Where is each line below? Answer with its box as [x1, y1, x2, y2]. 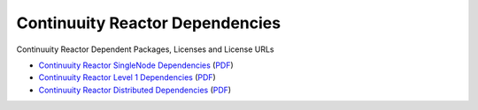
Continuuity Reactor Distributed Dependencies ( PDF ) [38, 84, 232, 95]
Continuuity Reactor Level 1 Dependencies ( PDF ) [38, 72, 216, 83]
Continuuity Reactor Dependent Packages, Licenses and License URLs [16, 44, 274, 55]
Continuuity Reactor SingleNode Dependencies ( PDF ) [38, 60, 234, 70]
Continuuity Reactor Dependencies [16, 13, 281, 33]
